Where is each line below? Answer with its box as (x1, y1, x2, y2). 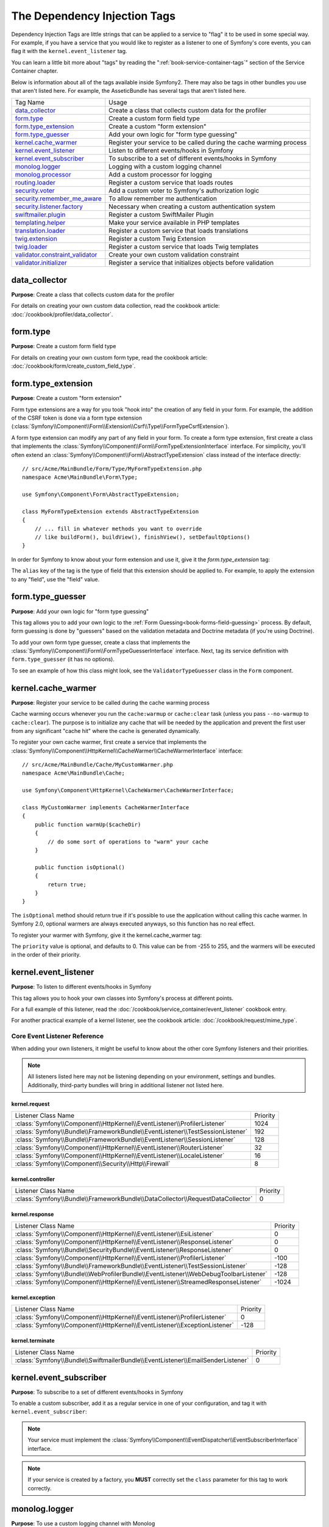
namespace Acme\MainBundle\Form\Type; (22, 474, 138, 481)
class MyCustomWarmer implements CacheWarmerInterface (22, 804, 189, 811)
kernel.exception (11, 1294, 56, 1301)
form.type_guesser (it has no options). (11, 655, 115, 663)
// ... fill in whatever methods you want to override (34, 525, 202, 532)
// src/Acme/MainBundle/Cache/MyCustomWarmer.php (22, 761, 174, 768)
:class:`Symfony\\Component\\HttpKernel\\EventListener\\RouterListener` (15, 1143, 225, 1152)
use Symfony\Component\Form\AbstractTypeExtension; (22, 491, 180, 498)
